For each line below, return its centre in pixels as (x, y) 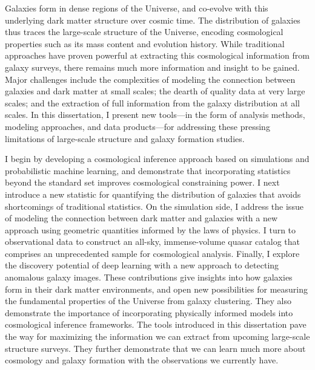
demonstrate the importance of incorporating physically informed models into (149, 312)
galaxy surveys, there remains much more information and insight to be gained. (152, 67)
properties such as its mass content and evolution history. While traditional (145, 43)
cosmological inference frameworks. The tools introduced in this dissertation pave (156, 324)
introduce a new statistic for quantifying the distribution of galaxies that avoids (153, 194)
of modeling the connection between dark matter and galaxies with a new (141, 218)
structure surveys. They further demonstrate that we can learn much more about (155, 348)
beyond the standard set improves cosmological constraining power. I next (142, 182)
